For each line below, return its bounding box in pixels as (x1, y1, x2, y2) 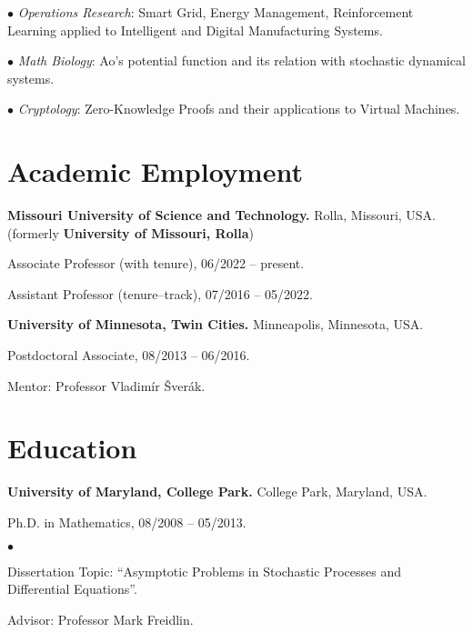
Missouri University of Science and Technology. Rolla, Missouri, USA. (7, 206, 437, 225)
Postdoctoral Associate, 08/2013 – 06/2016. (7, 346, 250, 365)
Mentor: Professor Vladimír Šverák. (7, 376, 206, 395)
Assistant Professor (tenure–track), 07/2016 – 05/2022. (7, 284, 313, 303)
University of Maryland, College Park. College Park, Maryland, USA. (7, 482, 428, 501)
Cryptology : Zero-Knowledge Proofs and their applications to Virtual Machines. (17, 99, 460, 118)
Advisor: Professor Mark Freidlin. (7, 609, 194, 628)
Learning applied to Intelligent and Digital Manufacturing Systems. (7, 20, 383, 39)
